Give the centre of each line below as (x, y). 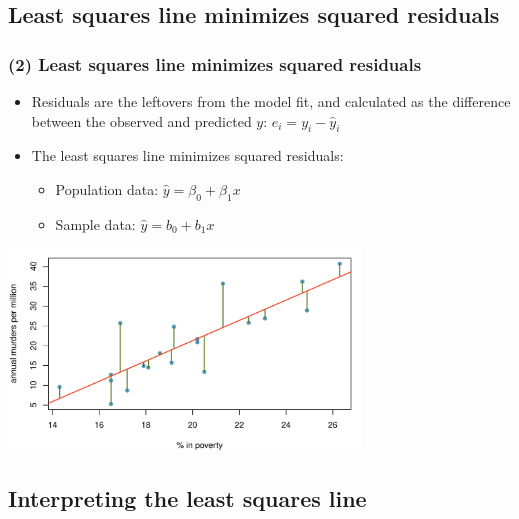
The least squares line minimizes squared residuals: (187, 155)
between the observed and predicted (141, 120)
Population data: (107, 188)
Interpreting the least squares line (187, 497)
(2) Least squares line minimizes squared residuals (215, 63)
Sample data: (95, 223)
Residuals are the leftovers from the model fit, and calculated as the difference (271, 101)
